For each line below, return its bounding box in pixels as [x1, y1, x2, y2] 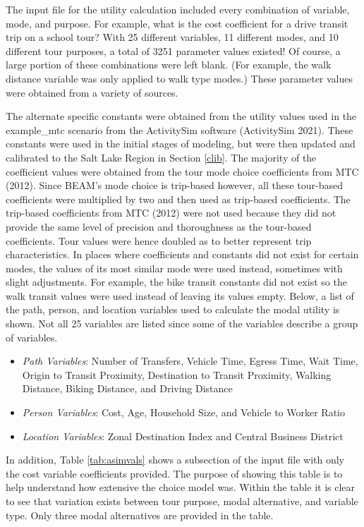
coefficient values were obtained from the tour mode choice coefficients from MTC [6, 164, 359, 178]
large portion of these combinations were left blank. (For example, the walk [6, 57, 332, 72]
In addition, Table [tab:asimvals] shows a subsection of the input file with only [6, 452, 345, 467]
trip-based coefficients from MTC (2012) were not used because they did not [6, 205, 336, 220]
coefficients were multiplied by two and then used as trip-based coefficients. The [6, 191, 351, 206]
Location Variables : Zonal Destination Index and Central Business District [22, 428, 344, 443]
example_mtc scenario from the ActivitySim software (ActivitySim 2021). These [6, 122, 353, 137]
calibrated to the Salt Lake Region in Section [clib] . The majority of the [6, 150, 317, 164]
